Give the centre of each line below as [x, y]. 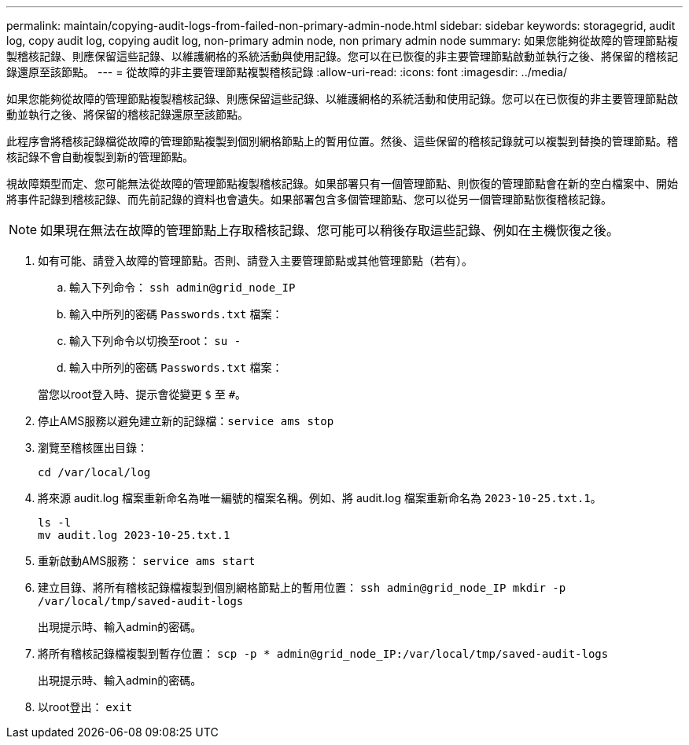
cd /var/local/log [94, 472]
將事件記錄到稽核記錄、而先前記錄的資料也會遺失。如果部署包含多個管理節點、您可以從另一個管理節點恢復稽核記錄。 [309, 199]
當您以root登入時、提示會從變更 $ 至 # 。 [142, 394]
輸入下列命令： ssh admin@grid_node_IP [182, 287]
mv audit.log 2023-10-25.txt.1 [134, 535]
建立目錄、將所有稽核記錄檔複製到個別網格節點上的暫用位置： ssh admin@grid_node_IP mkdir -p [302, 587]
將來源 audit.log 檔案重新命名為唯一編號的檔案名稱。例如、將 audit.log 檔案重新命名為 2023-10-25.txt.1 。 [320, 498]
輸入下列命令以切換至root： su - [155, 341]
